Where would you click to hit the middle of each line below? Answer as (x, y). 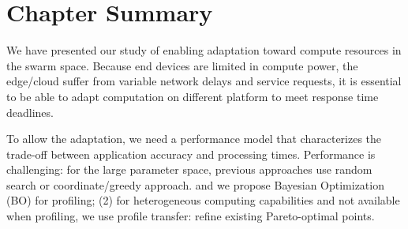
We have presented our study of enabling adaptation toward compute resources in (204, 50)
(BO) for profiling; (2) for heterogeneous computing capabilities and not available (203, 200)
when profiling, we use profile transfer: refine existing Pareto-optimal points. (191, 216)
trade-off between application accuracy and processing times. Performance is (191, 154)
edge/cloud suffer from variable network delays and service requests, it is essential (204, 81)
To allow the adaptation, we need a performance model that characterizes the (194, 139)
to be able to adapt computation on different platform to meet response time (193, 96)
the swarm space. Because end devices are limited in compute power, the (182, 65)
